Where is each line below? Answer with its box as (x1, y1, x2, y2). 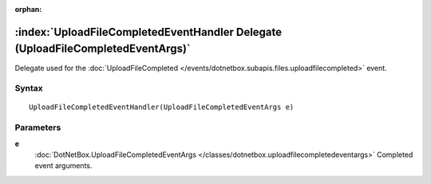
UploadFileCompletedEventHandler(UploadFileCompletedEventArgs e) (29, 103, 295, 112)
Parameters (14, 122, 61, 133)
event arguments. (34, 161, 93, 170)
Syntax (14, 83, 43, 94)
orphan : (14, 5, 42, 14)
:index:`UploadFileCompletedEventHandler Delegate (14, 25, 283, 39)
